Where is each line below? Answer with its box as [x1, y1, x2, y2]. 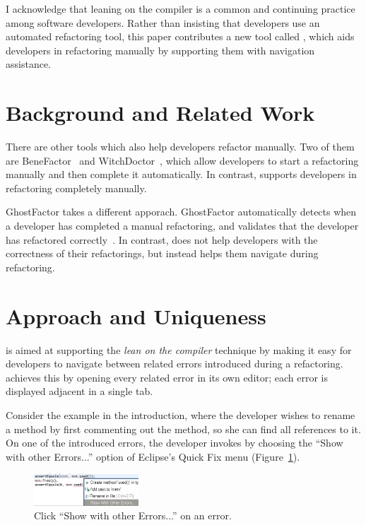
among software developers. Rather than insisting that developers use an [6, 15, 320, 30]
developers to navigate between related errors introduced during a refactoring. [6, 356, 343, 371]
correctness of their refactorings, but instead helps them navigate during [6, 246, 319, 261]
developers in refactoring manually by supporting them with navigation [6, 42, 315, 57]
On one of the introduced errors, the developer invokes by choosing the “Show [6, 435, 343, 450]
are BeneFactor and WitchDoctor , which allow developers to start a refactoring [6, 153, 359, 167]
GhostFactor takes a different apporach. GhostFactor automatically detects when [6, 204, 357, 219]
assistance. [6, 57, 51, 71]
